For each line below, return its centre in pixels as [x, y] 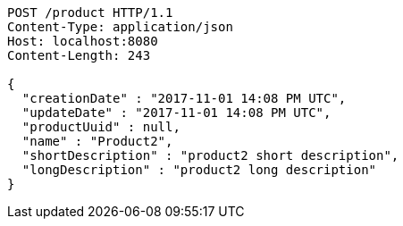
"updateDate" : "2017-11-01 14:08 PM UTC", [176, 113]
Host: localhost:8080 [83, 41]
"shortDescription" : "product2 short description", [210, 155]
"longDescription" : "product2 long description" [199, 170]
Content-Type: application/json [120, 27]
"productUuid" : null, [101, 127]
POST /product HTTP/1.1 [90, 13]
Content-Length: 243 [79, 55]
